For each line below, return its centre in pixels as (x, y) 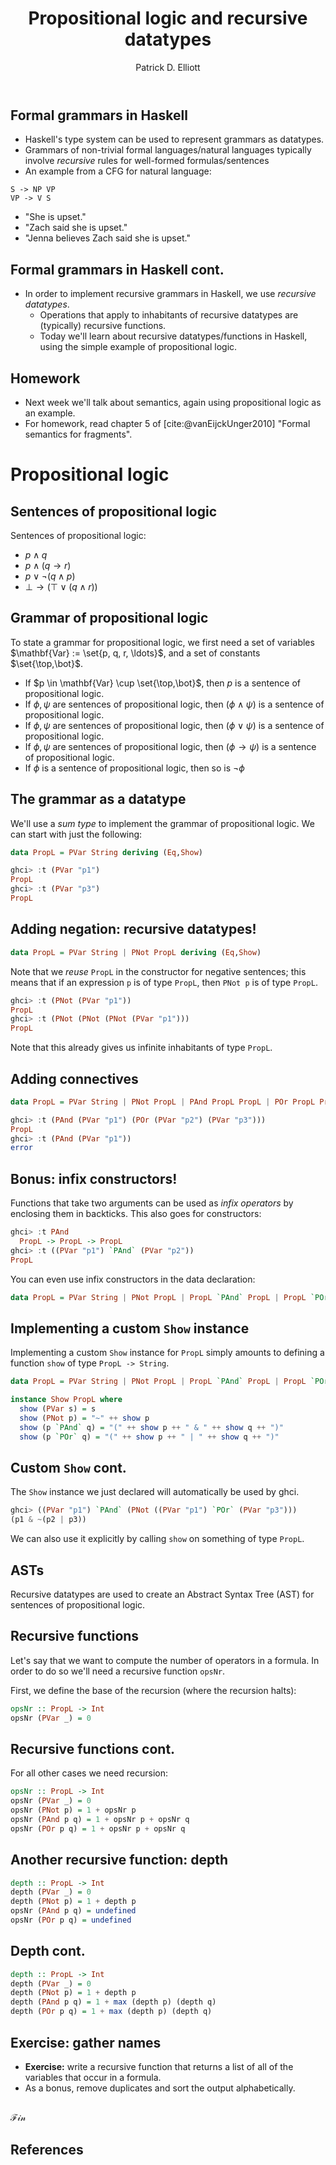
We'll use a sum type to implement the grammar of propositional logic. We (162, 823)
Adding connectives (74, 1078)
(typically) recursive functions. (103, 326)
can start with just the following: (76, 834)
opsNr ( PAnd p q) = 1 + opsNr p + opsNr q (100, 1819)
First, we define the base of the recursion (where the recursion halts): (153, 1690)
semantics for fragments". (78, 434)
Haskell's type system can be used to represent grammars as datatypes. (174, 139)
